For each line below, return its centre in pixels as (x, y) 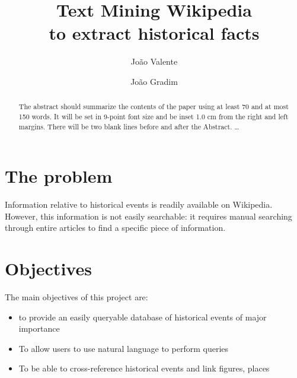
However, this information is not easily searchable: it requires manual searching (148, 216)
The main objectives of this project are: (76, 297)
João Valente (154, 61)
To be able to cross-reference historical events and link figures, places (144, 368)
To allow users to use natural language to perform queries (124, 348)
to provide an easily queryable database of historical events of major (143, 317)
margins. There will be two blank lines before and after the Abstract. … (129, 126)
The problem (59, 176)
